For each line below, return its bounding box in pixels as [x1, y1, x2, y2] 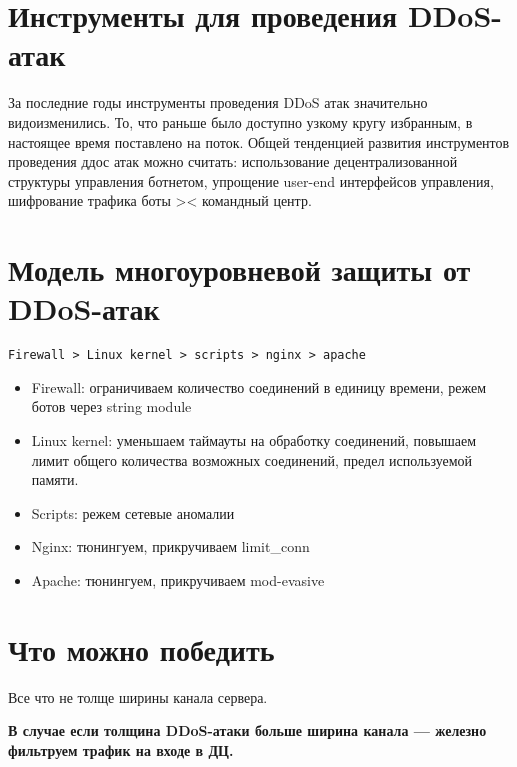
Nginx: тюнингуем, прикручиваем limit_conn [31, 536, 310, 557]
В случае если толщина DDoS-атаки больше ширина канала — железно [8, 720, 487, 741]
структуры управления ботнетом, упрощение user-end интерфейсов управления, [8, 170, 494, 191]
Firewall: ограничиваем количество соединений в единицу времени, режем [31, 376, 487, 397]
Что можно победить [8, 628, 275, 669]
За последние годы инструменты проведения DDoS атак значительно [8, 92, 428, 113]
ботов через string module [31, 396, 192, 417]
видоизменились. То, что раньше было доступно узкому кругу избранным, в [8, 111, 473, 132]
